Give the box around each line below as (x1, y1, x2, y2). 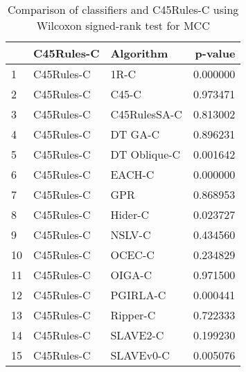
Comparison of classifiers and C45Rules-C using (8, 1, 239, 17)
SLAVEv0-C (110, 347, 170, 363)
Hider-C (110, 206, 150, 222)
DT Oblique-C (110, 146, 181, 162)
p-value (195, 45, 236, 61)
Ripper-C (110, 307, 156, 323)
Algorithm (110, 45, 168, 61)
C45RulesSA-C (110, 106, 182, 122)
